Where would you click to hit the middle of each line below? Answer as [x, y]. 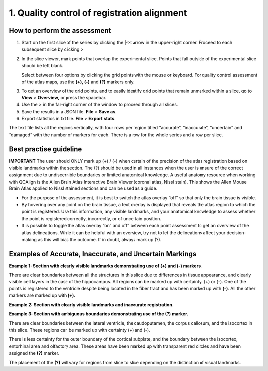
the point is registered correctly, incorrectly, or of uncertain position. [91, 218]
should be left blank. [42, 66]
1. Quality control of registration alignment [98, 13]
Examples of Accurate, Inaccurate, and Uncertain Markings [103, 254]
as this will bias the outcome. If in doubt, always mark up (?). [100, 239]
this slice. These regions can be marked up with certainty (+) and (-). [80, 330]
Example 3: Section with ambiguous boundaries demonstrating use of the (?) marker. [99, 314]
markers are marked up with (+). [42, 295]
